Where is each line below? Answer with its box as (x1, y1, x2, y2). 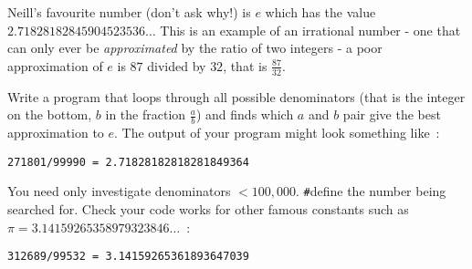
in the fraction (105, 105, 186, 124)
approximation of (7, 56, 103, 75)
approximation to (7, 123, 104, 142)
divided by (147, 56, 206, 75)
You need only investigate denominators (7, 181, 231, 201)
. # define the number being (295, 181, 446, 201)
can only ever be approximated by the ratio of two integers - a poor (7, 38, 383, 57)
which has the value (265, 3, 376, 21)
